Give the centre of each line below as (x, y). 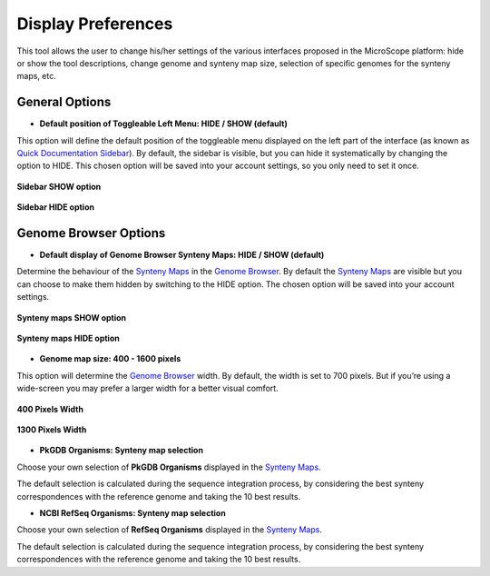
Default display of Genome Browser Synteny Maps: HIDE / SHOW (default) (182, 255)
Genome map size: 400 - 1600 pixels (110, 359)
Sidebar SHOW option (59, 186)
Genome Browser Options (91, 233)
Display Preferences (95, 24)
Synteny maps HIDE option (68, 338)
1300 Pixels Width (52, 430)
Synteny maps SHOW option (72, 317)
